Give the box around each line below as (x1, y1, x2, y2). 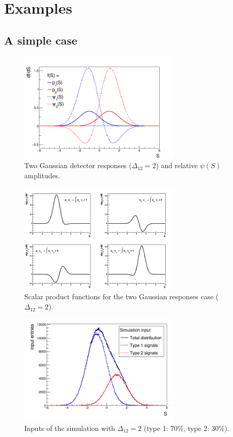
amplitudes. (24, 170, 60, 181)
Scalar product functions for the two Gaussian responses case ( (24, 291, 219, 302)
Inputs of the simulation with (24, 422, 115, 433)
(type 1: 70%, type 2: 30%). (144, 422, 229, 433)
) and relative (156, 160, 198, 171)
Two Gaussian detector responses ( (24, 160, 132, 171)
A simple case (4, 32, 77, 48)
